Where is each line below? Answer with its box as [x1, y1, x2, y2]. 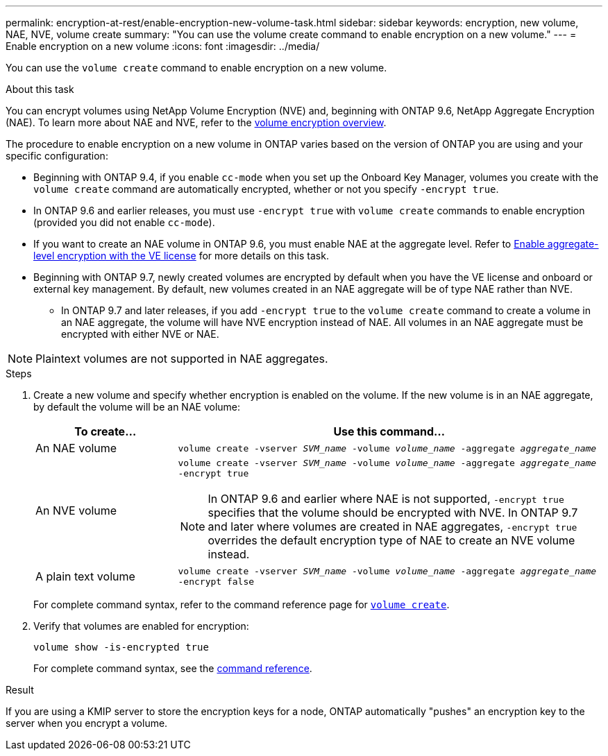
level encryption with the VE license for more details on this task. [33, 250, 329, 261]
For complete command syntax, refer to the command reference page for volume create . [33, 599, 450, 610]
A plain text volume [35, 569, 135, 583]
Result [6, 684, 34, 696]
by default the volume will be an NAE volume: [33, 401, 241, 413]
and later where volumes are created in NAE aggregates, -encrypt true [208, 519, 577, 533]
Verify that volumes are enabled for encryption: [33, 620, 249, 632]
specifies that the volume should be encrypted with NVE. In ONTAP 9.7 [208, 506, 578, 519]
